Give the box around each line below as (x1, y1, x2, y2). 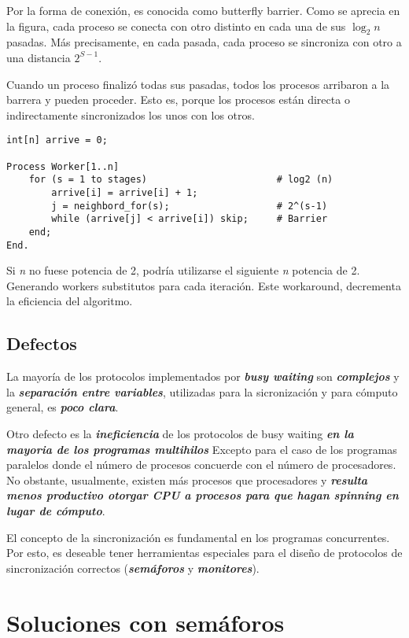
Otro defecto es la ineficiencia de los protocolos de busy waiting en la (6, 426, 354, 442)
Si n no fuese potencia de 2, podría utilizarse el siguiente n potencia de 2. (6, 262, 360, 278)
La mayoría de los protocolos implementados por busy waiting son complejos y (6, 368, 400, 385)
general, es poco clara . (6, 399, 119, 415)
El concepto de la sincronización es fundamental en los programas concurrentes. (6, 529, 390, 545)
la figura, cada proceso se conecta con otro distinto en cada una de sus (6, 17, 346, 34)
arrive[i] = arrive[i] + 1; (51, 186, 198, 198)
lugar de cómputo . (6, 503, 105, 518)
